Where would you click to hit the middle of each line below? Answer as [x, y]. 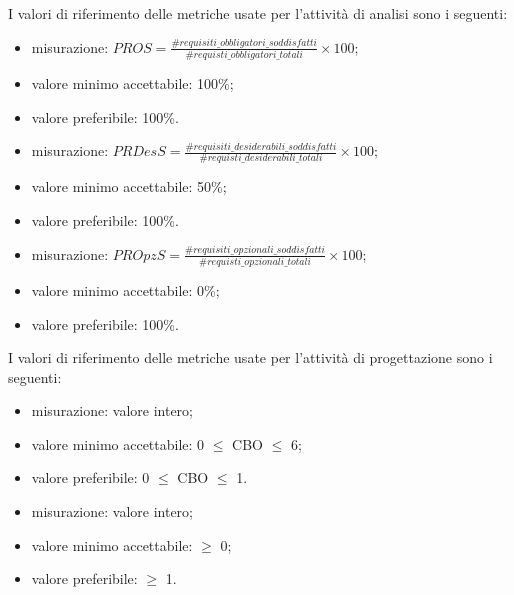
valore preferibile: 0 [90, 477]
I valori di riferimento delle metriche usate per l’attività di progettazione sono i [250, 357]
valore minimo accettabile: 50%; [129, 186]
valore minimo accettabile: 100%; [132, 82]
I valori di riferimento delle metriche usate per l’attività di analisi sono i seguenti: [258, 13]
